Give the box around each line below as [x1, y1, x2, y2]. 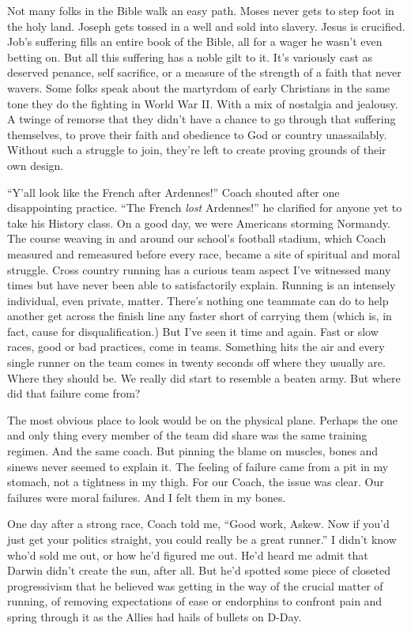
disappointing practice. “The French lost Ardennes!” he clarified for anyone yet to [7, 199, 402, 216]
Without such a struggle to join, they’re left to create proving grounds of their [7, 141, 386, 158]
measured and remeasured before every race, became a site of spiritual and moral [7, 245, 401, 262]
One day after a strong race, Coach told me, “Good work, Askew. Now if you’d [7, 515, 390, 532]
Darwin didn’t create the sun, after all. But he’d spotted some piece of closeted [7, 562, 390, 579]
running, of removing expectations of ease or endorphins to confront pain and [7, 593, 383, 609]
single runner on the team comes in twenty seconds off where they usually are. [7, 354, 386, 371]
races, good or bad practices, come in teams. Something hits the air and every [7, 338, 385, 355]
